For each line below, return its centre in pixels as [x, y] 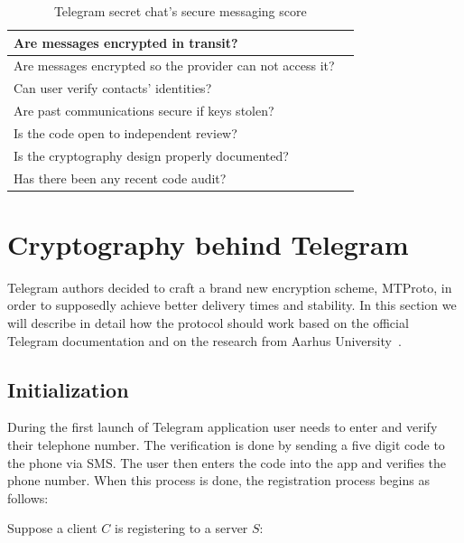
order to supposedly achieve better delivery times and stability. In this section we [232, 305]
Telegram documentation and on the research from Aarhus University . [204, 340]
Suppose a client [52, 528]
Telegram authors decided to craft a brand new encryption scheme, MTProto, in [230, 287]
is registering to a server [181, 528]
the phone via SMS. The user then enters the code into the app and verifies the [227, 462]
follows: [28, 497]
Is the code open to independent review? [125, 132]
